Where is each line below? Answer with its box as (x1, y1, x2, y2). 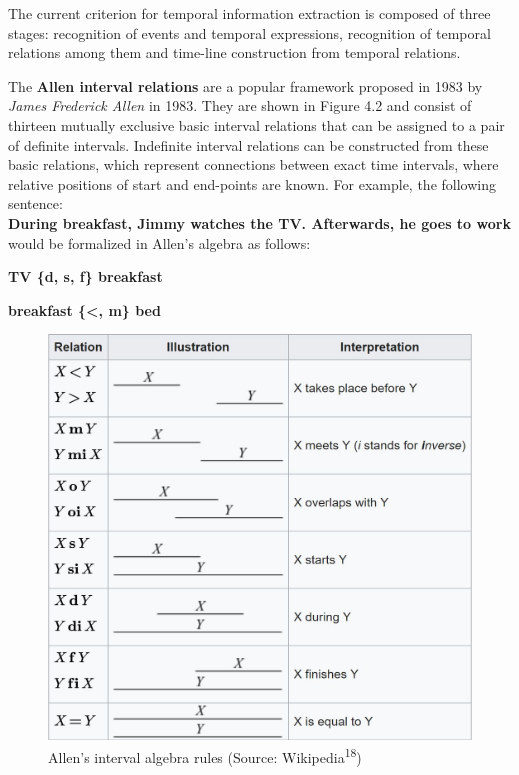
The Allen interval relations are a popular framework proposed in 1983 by (8, 75, 483, 96)
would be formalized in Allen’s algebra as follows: (8, 232, 311, 253)
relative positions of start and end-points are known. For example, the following (8, 173, 496, 194)
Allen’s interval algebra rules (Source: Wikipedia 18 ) (48, 744, 362, 767)
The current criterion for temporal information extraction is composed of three (8, 3, 491, 23)
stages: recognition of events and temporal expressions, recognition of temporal (8, 22, 491, 43)
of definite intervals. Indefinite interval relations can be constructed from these (8, 134, 489, 155)
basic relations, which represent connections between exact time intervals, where (8, 154, 499, 175)
